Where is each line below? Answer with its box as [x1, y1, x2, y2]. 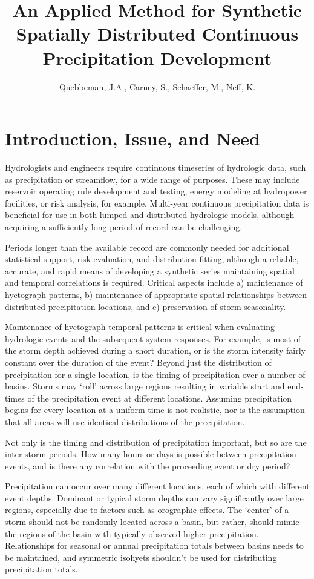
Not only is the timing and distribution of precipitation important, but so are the [5, 435, 307, 448]
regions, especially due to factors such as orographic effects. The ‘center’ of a [5, 503, 289, 516]
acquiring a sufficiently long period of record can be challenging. [5, 220, 243, 233]
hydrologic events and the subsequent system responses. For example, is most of [5, 332, 301, 345]
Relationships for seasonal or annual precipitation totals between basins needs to [5, 539, 304, 552]
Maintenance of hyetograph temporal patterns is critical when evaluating [5, 320, 275, 333]
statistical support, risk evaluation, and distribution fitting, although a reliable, [5, 253, 299, 265]
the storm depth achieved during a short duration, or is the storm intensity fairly [5, 344, 306, 357]
